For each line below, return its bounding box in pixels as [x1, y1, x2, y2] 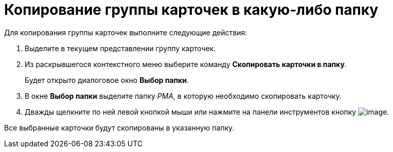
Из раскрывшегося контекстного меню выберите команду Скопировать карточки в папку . [25, 59, 347, 69]
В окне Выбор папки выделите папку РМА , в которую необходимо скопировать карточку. [25, 91, 342, 100]
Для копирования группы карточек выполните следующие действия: [4, 28, 247, 37]
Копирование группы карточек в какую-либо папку [4, 1, 379, 18]
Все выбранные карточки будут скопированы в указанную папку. [4, 123, 234, 132]
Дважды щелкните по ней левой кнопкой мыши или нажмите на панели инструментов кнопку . [25, 107, 389, 116]
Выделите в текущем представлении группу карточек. [25, 44, 216, 53]
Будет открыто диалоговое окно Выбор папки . [25, 75, 189, 84]
